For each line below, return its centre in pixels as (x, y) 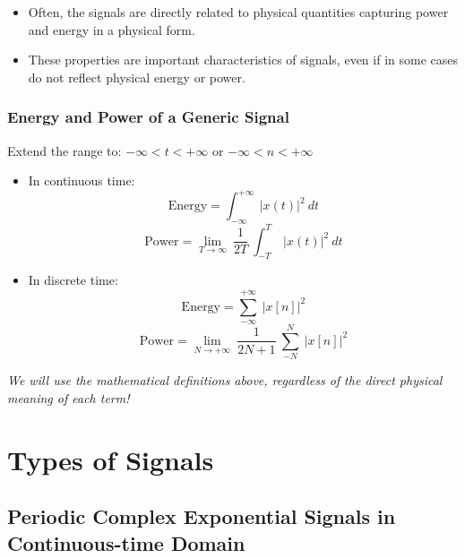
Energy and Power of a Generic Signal (148, 117)
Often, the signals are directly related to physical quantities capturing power (238, 12)
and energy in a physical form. (112, 29)
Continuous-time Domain (126, 542)
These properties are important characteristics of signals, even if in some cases (243, 60)
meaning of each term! (69, 397)
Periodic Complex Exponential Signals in (202, 516)
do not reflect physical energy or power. (137, 77)
